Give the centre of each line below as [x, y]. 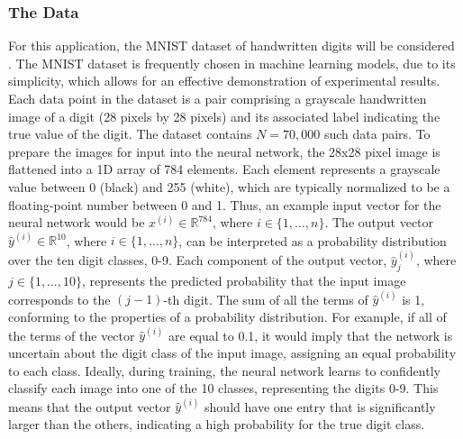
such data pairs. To [377, 134]
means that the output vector [90, 406]
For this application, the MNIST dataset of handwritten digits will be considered [231, 46]
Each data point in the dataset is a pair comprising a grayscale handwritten [218, 98]
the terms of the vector [72, 335]
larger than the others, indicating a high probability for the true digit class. [217, 423]
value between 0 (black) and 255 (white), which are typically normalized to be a [229, 186]
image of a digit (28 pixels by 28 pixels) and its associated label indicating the [224, 116]
